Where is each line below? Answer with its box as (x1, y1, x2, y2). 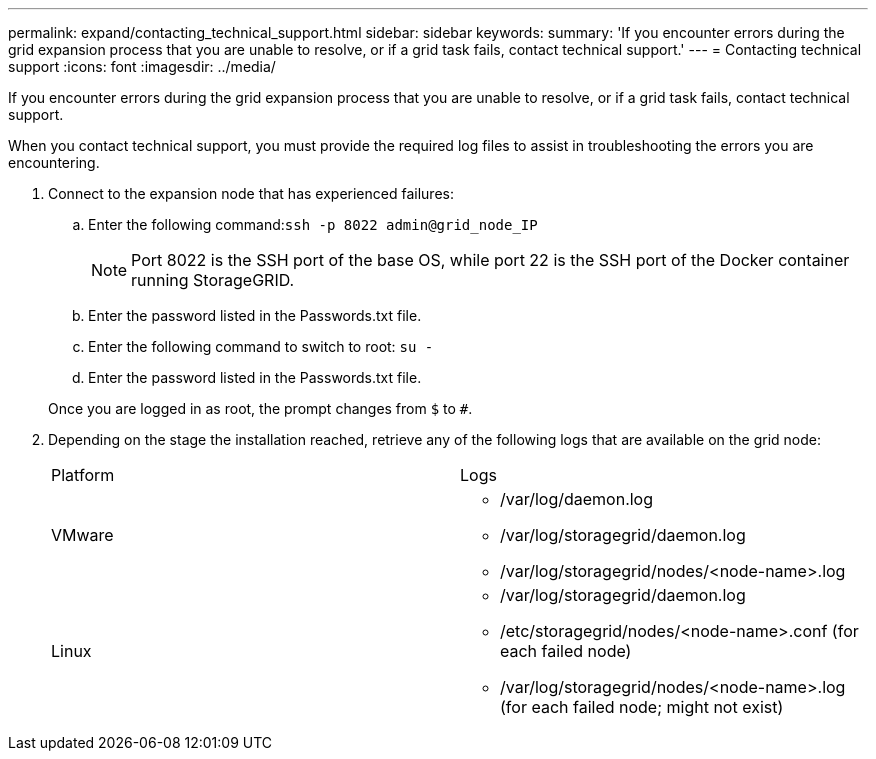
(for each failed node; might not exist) (500, 697, 784, 717)
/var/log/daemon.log (500, 489, 654, 509)
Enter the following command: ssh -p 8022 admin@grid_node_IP (88, 216, 538, 233)
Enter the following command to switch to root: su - (88, 338, 434, 355)
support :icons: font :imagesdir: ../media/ (8, 58, 276, 75)
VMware (51, 525, 114, 545)
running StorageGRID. (131, 270, 295, 290)
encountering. (8, 154, 100, 171)
